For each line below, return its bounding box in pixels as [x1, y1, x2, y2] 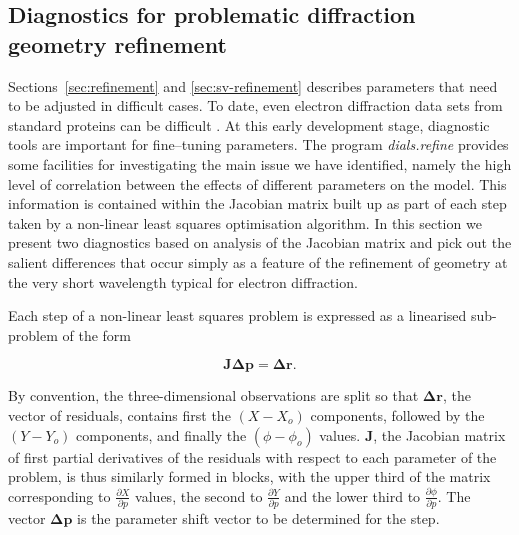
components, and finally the [76, 424, 247, 445]
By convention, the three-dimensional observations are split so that [8, 385, 419, 406]
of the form [62, 324, 131, 345]
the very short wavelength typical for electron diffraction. [8, 271, 358, 292]
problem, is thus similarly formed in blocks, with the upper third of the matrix [8, 466, 491, 487]
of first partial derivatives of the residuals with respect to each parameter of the [8, 446, 497, 467]
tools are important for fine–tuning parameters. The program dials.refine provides [8, 134, 509, 155]
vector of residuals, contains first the [8, 404, 231, 425]
